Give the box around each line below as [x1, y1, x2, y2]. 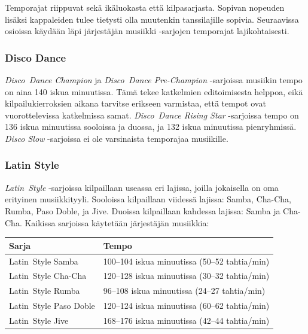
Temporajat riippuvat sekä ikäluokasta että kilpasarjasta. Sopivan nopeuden [5, 1, 285, 13]
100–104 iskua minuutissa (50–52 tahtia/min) [103, 254, 270, 267]
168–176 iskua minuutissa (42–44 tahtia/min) [103, 314, 270, 326]
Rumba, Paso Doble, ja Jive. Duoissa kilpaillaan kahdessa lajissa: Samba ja [5, 204, 280, 217]
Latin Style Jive [9, 314, 69, 326]
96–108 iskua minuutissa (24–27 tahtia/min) [103, 284, 266, 297]
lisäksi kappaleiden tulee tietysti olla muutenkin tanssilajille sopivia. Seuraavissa [5, 13, 299, 25]
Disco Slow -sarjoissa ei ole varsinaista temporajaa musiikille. [5, 132, 228, 144]
